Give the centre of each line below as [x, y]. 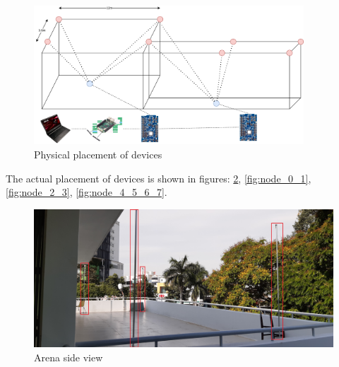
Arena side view [69, 357]
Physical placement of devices [98, 154]
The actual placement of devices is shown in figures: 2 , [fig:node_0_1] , [159, 178]
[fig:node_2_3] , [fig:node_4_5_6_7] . [87, 192]
